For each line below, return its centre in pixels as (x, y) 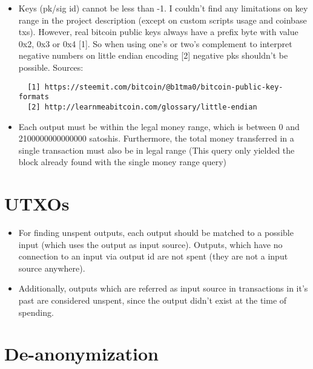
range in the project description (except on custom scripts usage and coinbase (163, 20)
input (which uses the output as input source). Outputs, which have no (150, 244)
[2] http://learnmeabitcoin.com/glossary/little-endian (142, 107)
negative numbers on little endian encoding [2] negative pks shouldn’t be (153, 55)
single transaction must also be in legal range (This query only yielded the (156, 150)
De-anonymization (81, 354)
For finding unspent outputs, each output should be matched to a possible (156, 233)
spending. (36, 312)
